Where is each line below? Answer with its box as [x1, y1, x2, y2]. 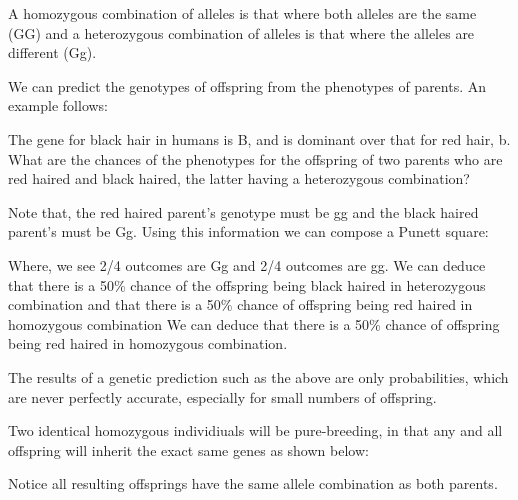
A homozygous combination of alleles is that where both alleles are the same [8, 3, 477, 23]
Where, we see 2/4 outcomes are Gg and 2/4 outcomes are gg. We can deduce [8, 254, 486, 275]
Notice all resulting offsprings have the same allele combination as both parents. [8, 473, 498, 494]
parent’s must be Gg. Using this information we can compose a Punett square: [8, 221, 489, 242]
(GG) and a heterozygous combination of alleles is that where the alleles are [8, 22, 475, 43]
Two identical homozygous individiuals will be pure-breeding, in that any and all [8, 420, 503, 441]
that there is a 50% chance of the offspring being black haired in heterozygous [8, 274, 486, 295]
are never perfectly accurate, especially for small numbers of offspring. [8, 386, 437, 407]
